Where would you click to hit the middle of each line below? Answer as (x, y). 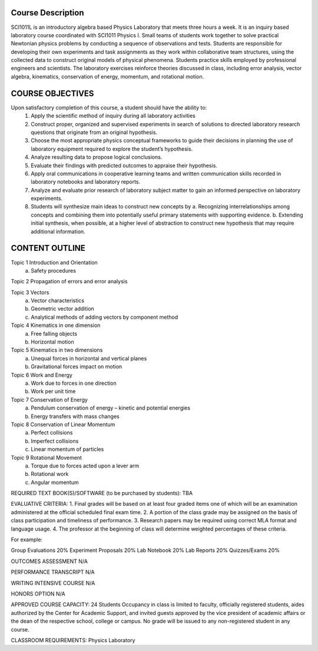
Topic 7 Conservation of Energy (49, 400)
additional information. (58, 231)
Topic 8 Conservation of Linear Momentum (63, 424)
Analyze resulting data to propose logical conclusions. (97, 157)
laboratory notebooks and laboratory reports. (86, 182)
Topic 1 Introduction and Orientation (54, 262)
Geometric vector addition (62, 309)
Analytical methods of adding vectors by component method (105, 317)
